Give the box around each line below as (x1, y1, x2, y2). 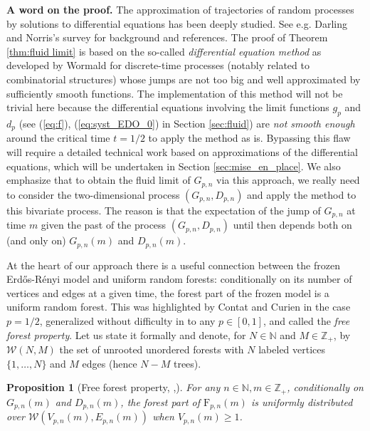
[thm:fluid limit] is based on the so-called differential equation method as (6, 43, 322, 58)
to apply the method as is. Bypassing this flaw (148, 130, 351, 145)
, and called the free (263, 313, 350, 328)
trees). (173, 355, 201, 370)
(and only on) (6, 233, 66, 248)
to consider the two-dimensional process (6, 187, 180, 202)
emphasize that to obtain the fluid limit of (6, 172, 191, 187)
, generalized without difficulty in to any (39, 313, 216, 328)
